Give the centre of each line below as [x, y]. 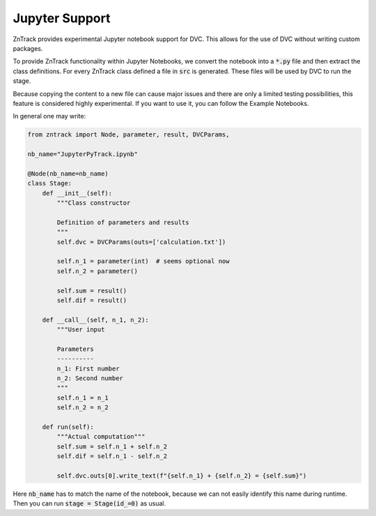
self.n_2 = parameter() [97, 271]
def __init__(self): [77, 193]
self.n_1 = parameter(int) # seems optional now [143, 261]
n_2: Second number [90, 378]
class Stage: [50, 183]
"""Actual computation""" [101, 437]
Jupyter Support [62, 18]
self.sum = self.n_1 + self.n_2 [112, 446]
